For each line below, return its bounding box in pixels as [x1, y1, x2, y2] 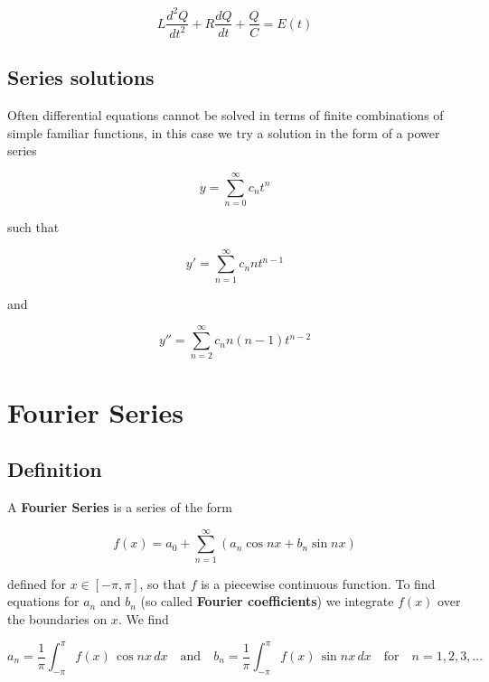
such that [7, 218, 60, 237]
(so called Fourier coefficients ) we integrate [140, 592, 394, 611]
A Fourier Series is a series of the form [7, 498, 232, 517]
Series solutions [7, 63, 155, 91]
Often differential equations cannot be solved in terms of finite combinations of [7, 106, 444, 125]
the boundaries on [7, 609, 108, 628]
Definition [7, 455, 102, 483]
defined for [7, 574, 67, 593]
